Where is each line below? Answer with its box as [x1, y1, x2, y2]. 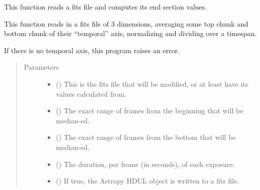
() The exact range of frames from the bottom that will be [56, 132, 236, 142]
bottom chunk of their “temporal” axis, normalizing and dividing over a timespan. [4, 28, 257, 39]
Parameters [24, 62, 59, 72]
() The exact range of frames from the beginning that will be [56, 105, 243, 116]
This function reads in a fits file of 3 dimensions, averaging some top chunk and [4, 18, 248, 29]
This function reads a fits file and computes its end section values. [4, 2, 207, 12]
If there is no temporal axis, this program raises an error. [4, 45, 180, 55]
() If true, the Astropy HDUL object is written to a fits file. [56, 175, 239, 186]
